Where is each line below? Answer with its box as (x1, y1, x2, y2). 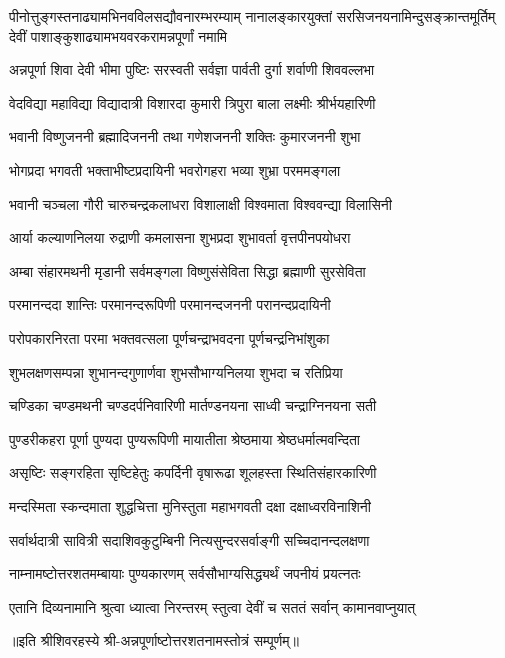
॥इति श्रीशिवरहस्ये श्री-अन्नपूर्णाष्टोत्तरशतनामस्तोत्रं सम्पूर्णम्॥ (9, 630, 299, 651)
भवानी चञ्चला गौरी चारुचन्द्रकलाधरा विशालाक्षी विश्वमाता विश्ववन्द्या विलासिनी (9, 193, 392, 214)
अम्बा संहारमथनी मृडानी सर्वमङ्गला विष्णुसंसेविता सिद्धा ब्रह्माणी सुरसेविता (9, 260, 366, 281)
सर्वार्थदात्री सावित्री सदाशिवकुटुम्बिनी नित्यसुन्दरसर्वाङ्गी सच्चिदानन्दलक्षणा (9, 529, 370, 550)
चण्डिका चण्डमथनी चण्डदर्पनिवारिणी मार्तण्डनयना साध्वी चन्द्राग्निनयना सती (9, 395, 377, 416)
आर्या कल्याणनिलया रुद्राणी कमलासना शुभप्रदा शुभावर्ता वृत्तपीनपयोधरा (9, 227, 351, 248)
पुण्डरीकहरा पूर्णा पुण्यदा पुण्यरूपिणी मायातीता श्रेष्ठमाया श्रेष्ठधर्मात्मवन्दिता (9, 428, 361, 449)
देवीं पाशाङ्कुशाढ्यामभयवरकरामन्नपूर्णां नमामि (9, 25, 228, 46)
